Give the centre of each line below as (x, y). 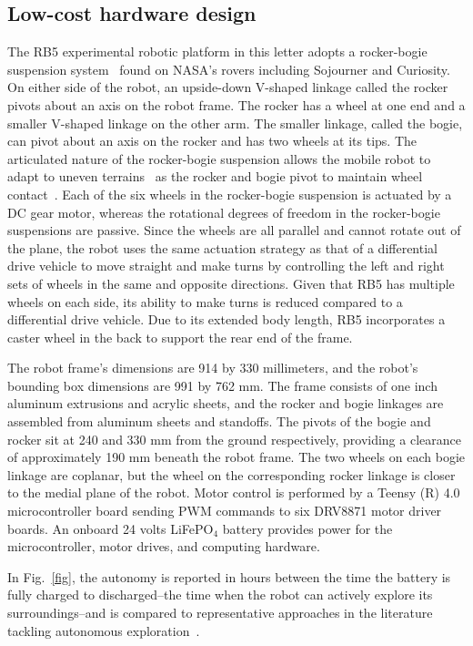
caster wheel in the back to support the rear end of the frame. (180, 337)
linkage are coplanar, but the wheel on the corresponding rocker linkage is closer (231, 474)
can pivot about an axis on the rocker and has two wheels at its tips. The (212, 141)
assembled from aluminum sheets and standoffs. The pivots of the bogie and (219, 421)
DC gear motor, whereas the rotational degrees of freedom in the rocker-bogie (224, 212)
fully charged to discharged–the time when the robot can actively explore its (220, 595)
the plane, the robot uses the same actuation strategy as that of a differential (222, 247)
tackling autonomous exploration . (104, 630)
